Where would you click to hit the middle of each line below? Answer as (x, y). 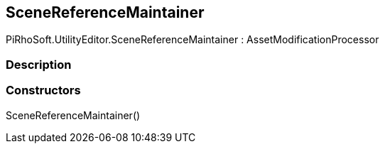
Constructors (43, 90)
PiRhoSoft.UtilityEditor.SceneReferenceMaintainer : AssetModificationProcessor (192, 40)
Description (39, 64)
